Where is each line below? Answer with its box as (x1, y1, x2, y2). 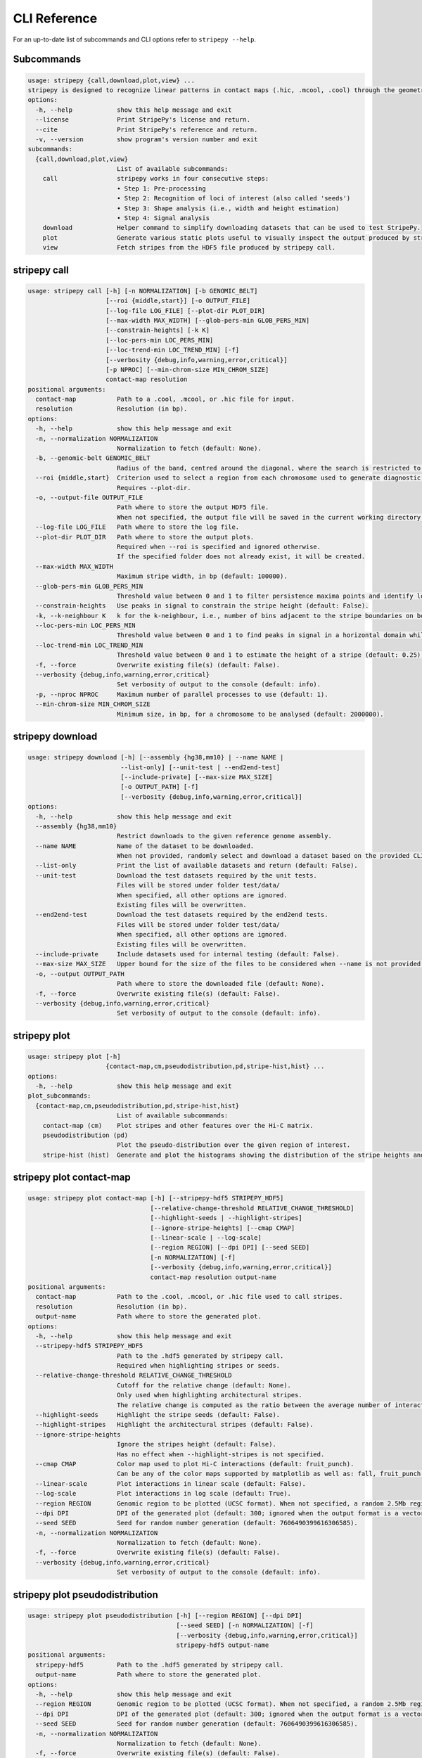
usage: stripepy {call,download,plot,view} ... (27, 76, 195, 84)
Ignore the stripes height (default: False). (116, 1440, 277, 1449)
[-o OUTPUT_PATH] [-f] (120, 783, 199, 791)
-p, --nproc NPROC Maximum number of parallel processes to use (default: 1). (35, 690, 328, 698)
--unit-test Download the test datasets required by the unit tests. (35, 871, 318, 879)
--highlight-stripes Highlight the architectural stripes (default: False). (35, 1420, 314, 1429)
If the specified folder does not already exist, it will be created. (116, 553, 366, 560)
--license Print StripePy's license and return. (35, 116, 251, 124)
